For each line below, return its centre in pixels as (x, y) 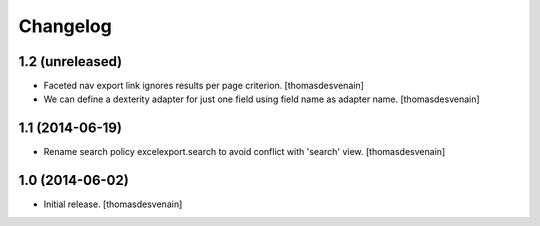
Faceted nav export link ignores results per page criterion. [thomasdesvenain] (204, 86)
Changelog (65, 26)
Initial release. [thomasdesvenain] (113, 204)
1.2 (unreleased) (70, 61)
